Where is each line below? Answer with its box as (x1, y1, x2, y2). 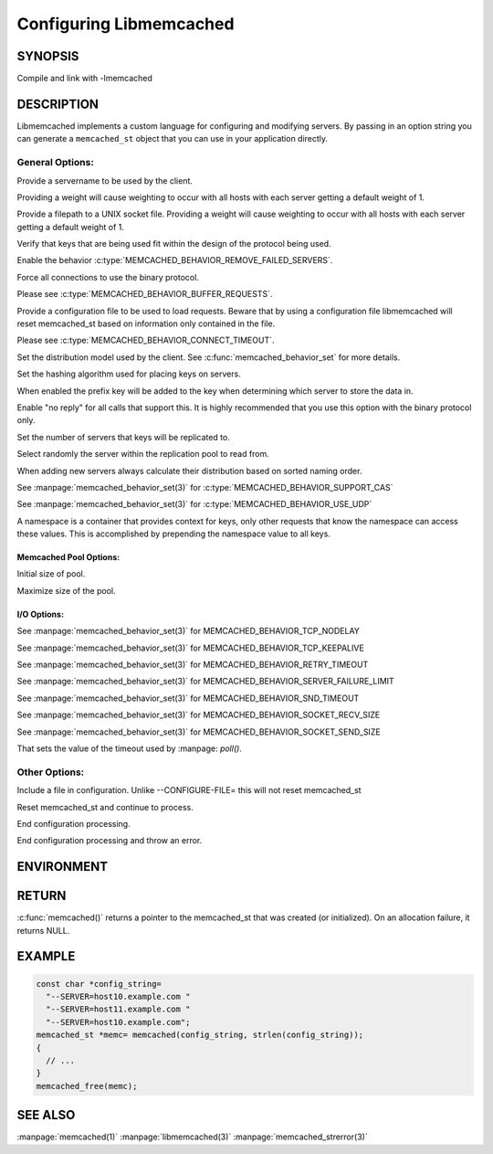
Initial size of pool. (16, 568, 86, 579)
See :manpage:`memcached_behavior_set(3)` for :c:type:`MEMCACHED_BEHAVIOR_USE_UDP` (16, 499, 372, 510)
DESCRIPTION (16, 96, 100, 111)
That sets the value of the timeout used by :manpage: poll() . (16, 743, 242, 754)
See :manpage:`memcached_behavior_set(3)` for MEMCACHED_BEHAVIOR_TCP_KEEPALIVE (16, 642, 364, 653)
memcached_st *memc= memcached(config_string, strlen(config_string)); (36, 1030, 364, 1041)
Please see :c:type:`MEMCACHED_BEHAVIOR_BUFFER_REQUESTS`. (16, 289, 273, 300)
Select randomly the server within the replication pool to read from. (16, 449, 269, 460)
